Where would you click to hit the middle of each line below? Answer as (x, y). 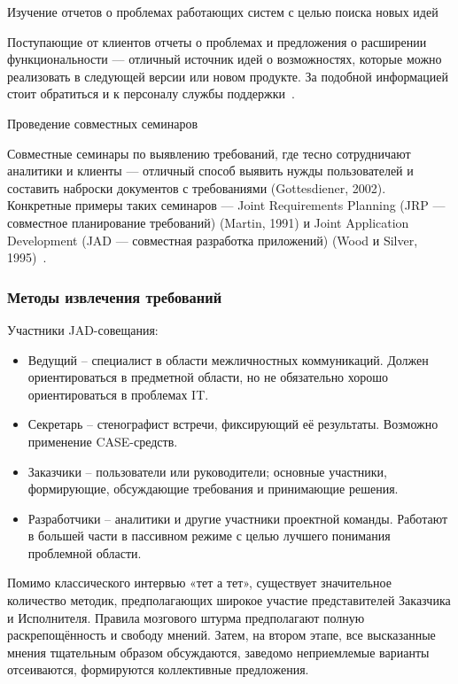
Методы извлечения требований (115, 296)
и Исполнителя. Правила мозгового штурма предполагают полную (186, 617)
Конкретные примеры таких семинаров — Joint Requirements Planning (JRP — (226, 205)
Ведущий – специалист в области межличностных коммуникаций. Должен (228, 359)
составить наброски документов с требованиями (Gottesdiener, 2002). (197, 187)
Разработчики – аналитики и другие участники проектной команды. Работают (238, 518)
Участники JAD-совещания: (83, 329)
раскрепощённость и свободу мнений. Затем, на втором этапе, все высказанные (221, 635)
